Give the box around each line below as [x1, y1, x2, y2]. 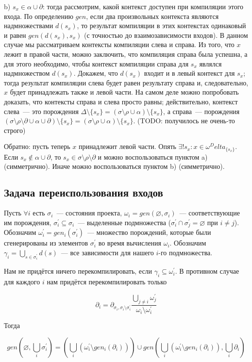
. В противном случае [175, 266, 239, 276]
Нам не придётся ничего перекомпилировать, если [4, 266, 152, 276]
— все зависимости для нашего [61, 247, 154, 257]
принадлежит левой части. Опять [78, 141, 176, 151]
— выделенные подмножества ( [78, 217, 171, 227]
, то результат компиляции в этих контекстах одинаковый [77, 20, 246, 31]
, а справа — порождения [163, 106, 240, 116]
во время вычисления [98, 238, 161, 248]
